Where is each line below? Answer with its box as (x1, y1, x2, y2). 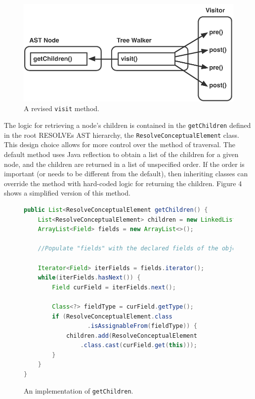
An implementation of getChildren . (24, 385, 133, 396)
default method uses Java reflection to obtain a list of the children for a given (4, 149, 239, 160)
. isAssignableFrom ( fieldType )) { (87, 322, 197, 330)
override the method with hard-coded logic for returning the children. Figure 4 (4, 178, 242, 188)
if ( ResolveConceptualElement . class (52, 313, 172, 320)
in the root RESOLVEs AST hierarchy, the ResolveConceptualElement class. (4, 129, 239, 140)
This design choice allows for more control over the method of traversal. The (4, 139, 235, 150)
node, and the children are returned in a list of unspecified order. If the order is (4, 159, 245, 169)
